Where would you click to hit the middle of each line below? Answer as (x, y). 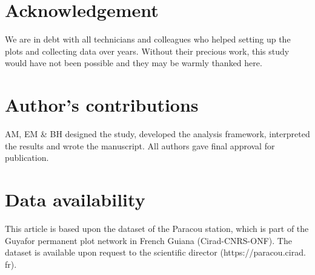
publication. (27, 158)
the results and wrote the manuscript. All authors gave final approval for (140, 145)
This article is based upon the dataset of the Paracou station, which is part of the (157, 228)
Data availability (75, 199)
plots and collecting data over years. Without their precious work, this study (147, 51)
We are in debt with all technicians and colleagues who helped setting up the (148, 39)
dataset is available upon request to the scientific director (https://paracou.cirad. (155, 252)
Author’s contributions (102, 105)
